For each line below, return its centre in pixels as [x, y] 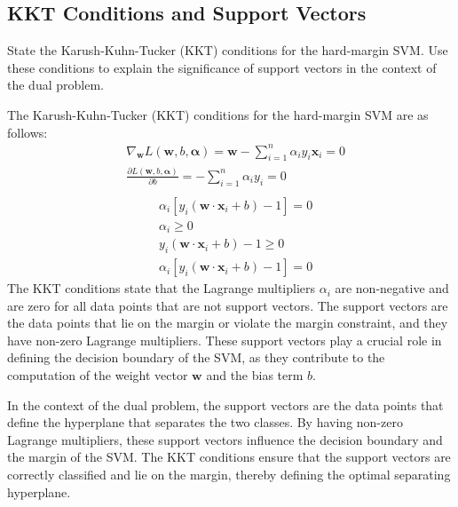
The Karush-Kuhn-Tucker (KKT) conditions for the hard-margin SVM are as [218, 114]
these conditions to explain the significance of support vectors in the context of [222, 67]
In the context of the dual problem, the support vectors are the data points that [225, 404]
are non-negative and [392, 288]
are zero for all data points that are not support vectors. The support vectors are [228, 305]
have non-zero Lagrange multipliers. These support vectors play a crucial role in [225, 340]
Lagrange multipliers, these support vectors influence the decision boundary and [225, 439]
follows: [28, 132]
